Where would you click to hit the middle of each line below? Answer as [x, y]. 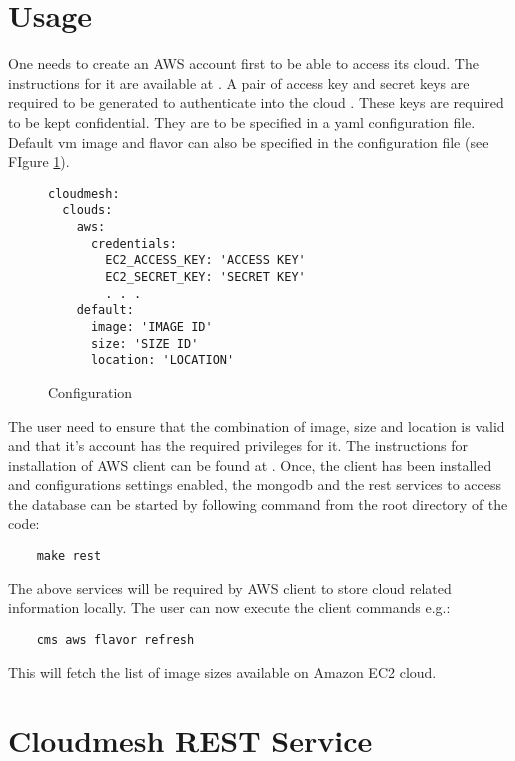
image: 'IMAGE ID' [151, 326]
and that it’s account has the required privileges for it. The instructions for [238, 445]
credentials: [133, 243]
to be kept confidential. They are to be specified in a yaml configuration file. [242, 121]
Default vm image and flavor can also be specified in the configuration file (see [248, 141]
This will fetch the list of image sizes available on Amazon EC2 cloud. [222, 671]
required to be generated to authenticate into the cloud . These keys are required [256, 102]
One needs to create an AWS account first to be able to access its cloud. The [243, 63]
